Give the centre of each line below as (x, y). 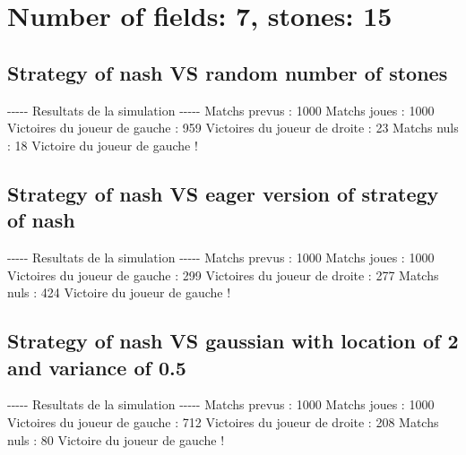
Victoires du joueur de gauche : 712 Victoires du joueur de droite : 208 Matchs (223, 421)
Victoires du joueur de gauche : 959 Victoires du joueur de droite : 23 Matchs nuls (233, 128)
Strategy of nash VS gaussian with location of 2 (233, 341)
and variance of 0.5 (97, 367)
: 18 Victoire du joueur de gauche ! (103, 145)
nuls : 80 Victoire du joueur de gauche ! (116, 439)
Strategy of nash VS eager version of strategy (223, 193)
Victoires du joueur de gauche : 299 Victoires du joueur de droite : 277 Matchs (223, 275)
